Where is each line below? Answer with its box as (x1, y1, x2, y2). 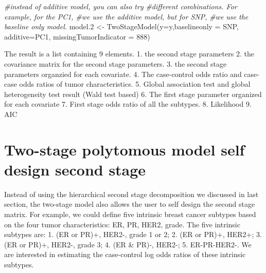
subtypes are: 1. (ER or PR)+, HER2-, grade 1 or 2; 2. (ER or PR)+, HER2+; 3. (4, 229, 262, 240)
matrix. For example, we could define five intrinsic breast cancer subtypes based (4, 209, 256, 220)
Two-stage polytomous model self (4, 139, 245, 160)
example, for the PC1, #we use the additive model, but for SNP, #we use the (4, 11, 249, 22)
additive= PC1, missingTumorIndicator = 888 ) (4, 31, 150, 42)
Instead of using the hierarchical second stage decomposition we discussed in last (4, 188, 259, 199)
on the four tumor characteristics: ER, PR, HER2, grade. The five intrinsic (4, 219, 240, 229)
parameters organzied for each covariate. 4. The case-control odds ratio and (4, 68, 242, 79)
